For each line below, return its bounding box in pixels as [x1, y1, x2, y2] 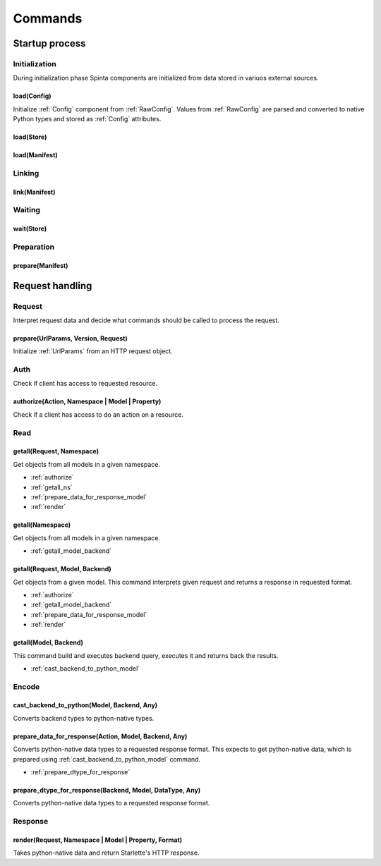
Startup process [13, 37, 86, 49]
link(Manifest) [13, 188, 56, 196]
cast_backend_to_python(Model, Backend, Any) [13, 701, 158, 709]
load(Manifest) [13, 151, 58, 159]
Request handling [13, 279, 92, 292]
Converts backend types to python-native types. [13, 714, 155, 722]
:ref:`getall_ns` [30, 483, 73, 492]
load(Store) [13, 133, 47, 141]
